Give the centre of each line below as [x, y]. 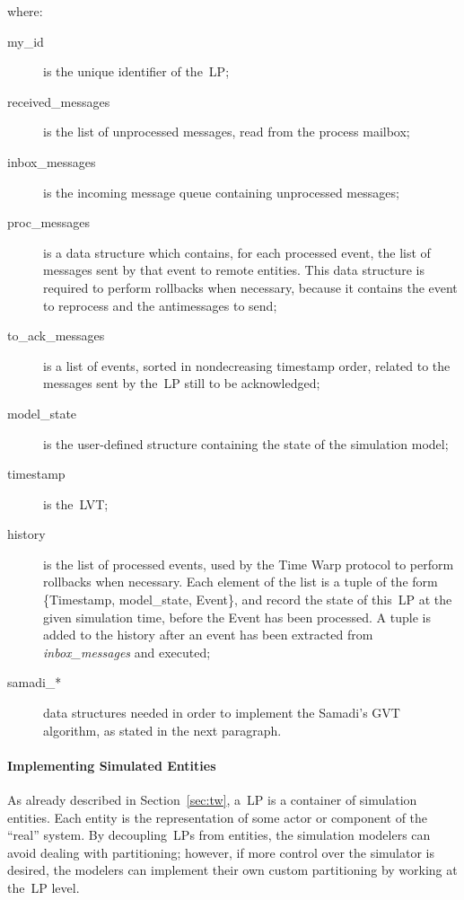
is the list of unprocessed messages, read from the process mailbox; [227, 132]
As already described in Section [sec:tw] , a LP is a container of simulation [212, 800]
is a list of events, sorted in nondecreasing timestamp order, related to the [247, 365]
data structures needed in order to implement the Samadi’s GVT [222, 713]
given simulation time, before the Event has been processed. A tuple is [237, 617]
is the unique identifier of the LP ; [136, 71]
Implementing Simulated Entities [112, 765]
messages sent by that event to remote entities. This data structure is [234, 270]
